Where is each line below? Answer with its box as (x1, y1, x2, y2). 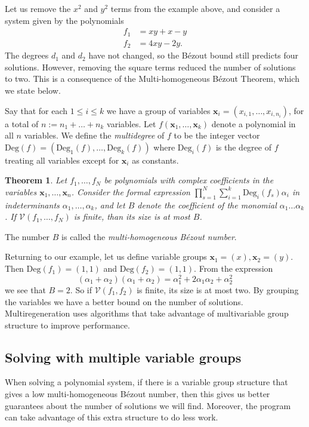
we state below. (5, 84, 61, 96)
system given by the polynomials (5, 14, 124, 26)
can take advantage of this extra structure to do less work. (5, 411, 218, 423)
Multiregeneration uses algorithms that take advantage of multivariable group (5, 307, 289, 320)
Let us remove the (5, 2, 71, 14)
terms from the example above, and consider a (110, 2, 280, 14)
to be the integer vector (174, 129, 260, 142)
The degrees (5, 49, 49, 62)
